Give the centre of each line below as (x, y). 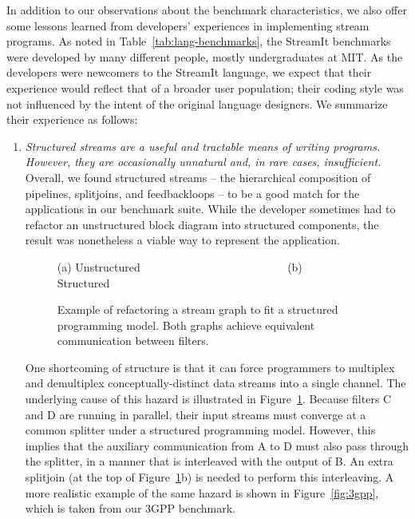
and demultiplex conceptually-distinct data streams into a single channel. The (215, 383)
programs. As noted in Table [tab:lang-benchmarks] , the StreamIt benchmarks (199, 41)
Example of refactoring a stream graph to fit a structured (198, 309)
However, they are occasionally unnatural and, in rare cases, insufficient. (203, 162)
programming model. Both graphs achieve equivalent (186, 325)
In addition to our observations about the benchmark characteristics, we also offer (207, 10)
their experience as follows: (72, 119)
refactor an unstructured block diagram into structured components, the (202, 224)
